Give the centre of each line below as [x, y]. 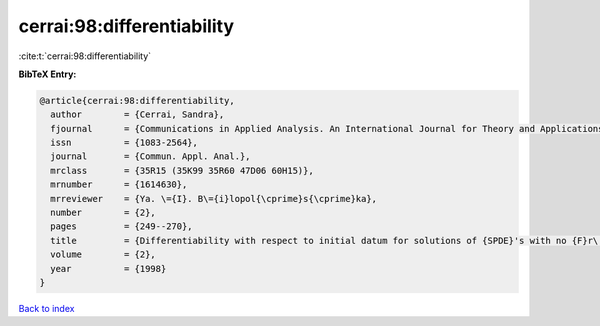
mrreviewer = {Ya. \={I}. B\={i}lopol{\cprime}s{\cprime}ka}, [214, 198]
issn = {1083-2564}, [124, 143]
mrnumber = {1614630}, [119, 184]
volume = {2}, [103, 254]
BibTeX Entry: [47, 74]
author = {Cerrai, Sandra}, [137, 114]
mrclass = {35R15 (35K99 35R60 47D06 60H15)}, [182, 170]
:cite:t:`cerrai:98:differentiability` [85, 56]
